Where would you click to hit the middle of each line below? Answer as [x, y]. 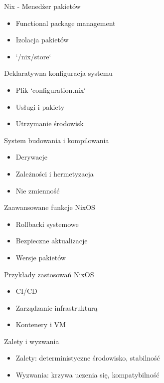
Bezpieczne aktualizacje [52, 241]
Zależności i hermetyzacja [55, 173]
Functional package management [66, 23]
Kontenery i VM [41, 324]
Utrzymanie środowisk [50, 123]
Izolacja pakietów [42, 40]
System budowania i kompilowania [57, 140]
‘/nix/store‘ [33, 56]
